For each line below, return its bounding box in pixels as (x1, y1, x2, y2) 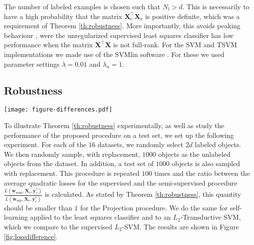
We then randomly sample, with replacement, (4, 149, 140, 159)
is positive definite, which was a (145, 11, 240, 21)
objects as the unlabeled (158, 149, 231, 159)
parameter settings (4, 58, 60, 69)
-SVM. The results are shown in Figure (122, 221, 239, 231)
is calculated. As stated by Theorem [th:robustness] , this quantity (44, 189, 241, 199)
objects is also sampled (171, 158, 240, 169)
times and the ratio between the (154, 168, 250, 178)
